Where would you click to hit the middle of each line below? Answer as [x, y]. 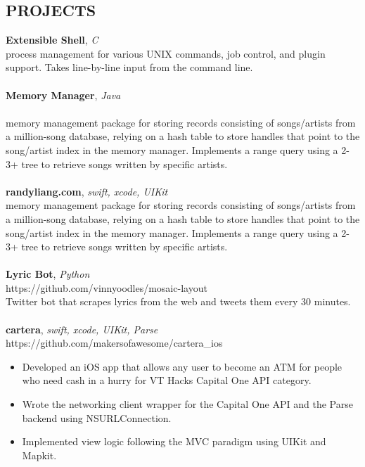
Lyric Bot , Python [48, 274]
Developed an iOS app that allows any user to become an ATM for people [182, 366]
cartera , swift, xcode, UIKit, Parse [82, 329]
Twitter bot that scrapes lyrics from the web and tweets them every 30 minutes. [178, 301]
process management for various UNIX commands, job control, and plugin [166, 53]
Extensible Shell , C [52, 40]
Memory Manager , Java [63, 95]
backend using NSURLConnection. [97, 417]
